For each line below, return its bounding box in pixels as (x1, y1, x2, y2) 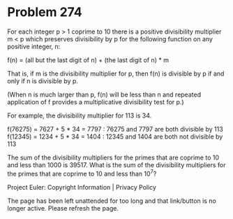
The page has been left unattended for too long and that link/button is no (7, 197, 216, 205)
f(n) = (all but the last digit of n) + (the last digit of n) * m (7, 55, 170, 64)
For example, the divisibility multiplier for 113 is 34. (7, 111, 152, 120)
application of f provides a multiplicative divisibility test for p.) (7, 97, 184, 106)
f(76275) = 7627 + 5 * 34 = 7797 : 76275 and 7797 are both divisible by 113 (7, 125, 223, 133)
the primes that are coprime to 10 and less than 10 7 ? (7, 168, 157, 178)
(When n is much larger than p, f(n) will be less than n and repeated (7, 90, 201, 99)
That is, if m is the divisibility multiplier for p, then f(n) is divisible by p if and (7, 69, 225, 78)
